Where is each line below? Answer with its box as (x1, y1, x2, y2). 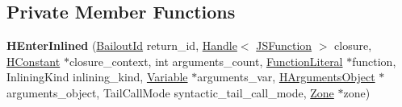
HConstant (6, 52, 61, 69)
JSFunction (256, 37, 312, 54)
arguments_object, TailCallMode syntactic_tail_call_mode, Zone (6, 84, 334, 101)
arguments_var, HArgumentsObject (197, 68, 375, 85)
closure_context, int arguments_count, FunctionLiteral (69, 52, 343, 69)
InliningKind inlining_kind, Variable (6, 68, 188, 85)
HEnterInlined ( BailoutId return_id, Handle (6, 37, 237, 54)
